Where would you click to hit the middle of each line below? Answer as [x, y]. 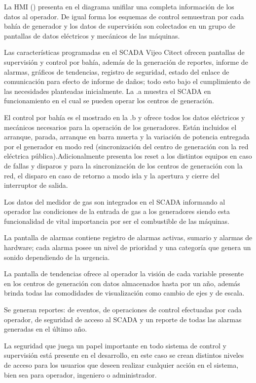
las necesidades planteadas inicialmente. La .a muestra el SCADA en [108, 91]
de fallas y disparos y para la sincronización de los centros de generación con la [123, 165]
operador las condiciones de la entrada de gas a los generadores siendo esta [117, 211]
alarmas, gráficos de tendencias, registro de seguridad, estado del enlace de [117, 71]
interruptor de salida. [36, 185]
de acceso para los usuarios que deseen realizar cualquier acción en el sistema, [121, 365]
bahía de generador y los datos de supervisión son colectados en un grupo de [120, 26]
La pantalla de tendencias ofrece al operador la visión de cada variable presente [124, 274]
